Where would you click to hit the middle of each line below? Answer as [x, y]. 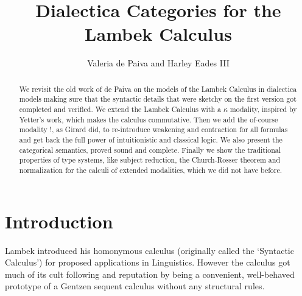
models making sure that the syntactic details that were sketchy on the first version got [158, 99]
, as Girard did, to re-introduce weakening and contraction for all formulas [170, 129]
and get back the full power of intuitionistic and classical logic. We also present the [151, 139]
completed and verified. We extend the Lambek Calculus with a [120, 109]
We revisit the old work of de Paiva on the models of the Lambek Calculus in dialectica [158, 89]
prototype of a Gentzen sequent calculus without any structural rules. [135, 286]
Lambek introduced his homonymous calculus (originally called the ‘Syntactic [149, 250]
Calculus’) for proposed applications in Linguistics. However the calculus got [148, 262]
